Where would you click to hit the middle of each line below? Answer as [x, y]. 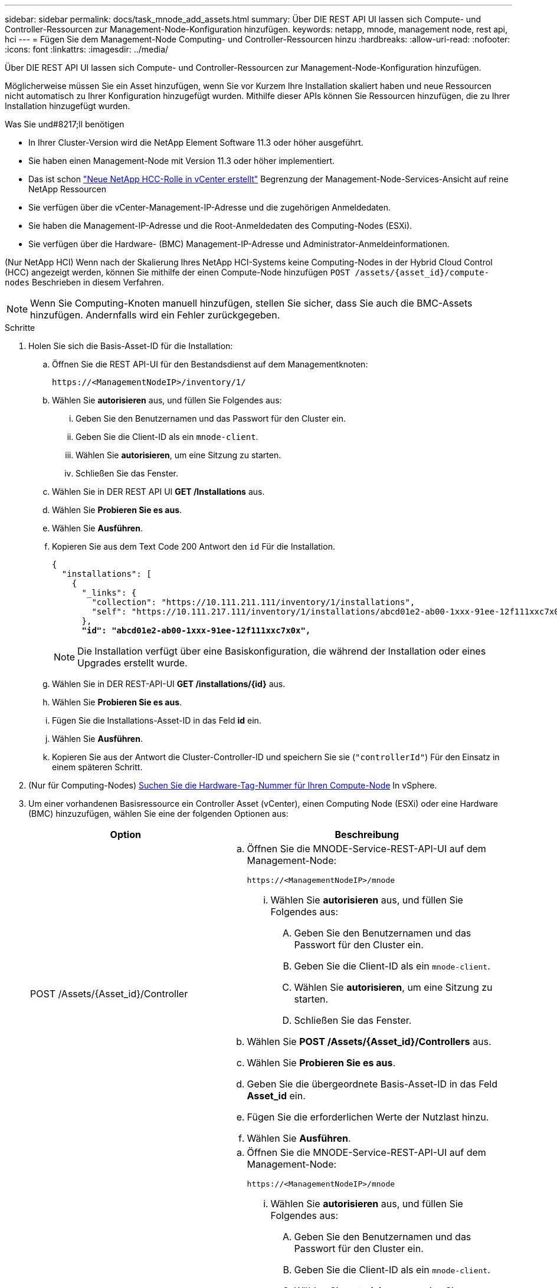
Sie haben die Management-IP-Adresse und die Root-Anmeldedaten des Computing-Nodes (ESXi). [220, 226]
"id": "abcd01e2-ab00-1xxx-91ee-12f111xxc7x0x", [196, 630]
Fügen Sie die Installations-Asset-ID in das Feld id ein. [157, 720]
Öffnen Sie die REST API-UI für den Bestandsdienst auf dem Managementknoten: [210, 364]
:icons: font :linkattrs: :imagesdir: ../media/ [87, 49]
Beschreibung [367, 834]
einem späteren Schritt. [97, 767]
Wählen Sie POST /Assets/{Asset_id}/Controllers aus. [369, 1041]
